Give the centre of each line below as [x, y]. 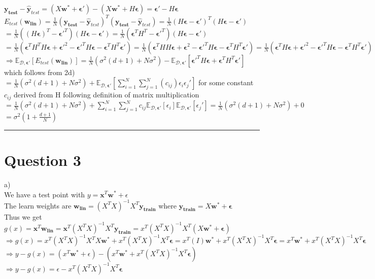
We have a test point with [45, 194]
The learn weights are [38, 205]
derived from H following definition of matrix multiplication [106, 95]
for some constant [226, 82]
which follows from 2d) [40, 72]
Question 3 [43, 160]
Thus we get [23, 216]
